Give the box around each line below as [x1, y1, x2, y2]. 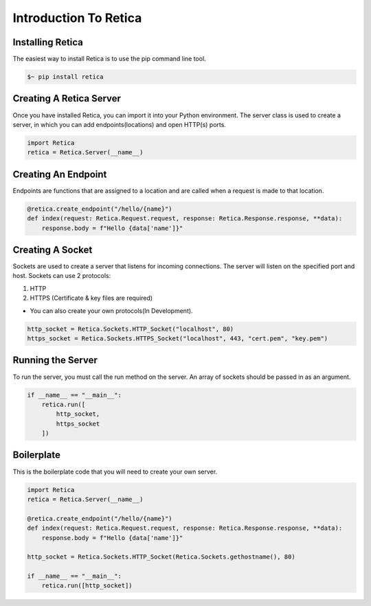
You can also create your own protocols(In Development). [30, 306, 193, 315]
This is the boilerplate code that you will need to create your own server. [12, 467, 218, 476]
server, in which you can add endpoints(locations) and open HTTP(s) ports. [12, 120, 227, 128]
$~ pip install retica [27, 73, 104, 81]
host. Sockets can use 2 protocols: [12, 272, 111, 280]
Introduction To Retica [12, 10, 142, 25]
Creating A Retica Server [12, 93, 122, 104]
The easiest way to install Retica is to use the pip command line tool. [12, 55, 206, 63]
